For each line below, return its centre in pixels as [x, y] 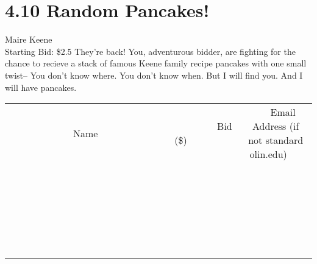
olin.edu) [268, 154]
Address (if [276, 126]
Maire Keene [29, 39]
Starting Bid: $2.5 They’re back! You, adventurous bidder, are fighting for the [150, 51]
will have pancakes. [41, 87]
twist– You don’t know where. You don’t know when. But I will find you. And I [154, 75]
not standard [276, 140]
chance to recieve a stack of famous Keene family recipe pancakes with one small [156, 63]
